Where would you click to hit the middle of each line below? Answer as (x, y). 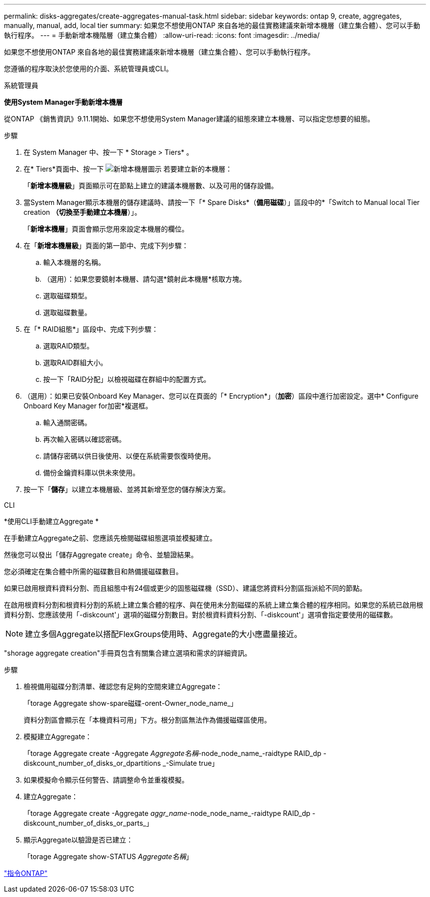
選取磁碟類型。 (67, 296)
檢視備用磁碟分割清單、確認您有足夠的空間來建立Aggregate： (123, 686)
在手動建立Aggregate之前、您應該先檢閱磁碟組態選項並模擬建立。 (110, 538)
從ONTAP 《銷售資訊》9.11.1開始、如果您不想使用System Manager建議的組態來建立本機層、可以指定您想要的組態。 (189, 119)
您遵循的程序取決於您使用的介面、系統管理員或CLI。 (88, 69)
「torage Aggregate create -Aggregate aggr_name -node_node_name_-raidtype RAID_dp (167, 813)
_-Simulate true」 (191, 763)
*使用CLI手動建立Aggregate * (51, 521)
